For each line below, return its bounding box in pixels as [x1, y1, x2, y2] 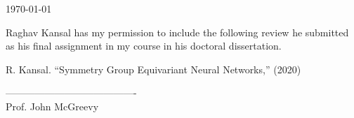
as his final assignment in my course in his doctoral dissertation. [6, 38, 282, 53]
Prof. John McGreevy [6, 98, 99, 113]
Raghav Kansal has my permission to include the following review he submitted [6, 24, 349, 39]
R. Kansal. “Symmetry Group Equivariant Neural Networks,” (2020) [6, 61, 301, 76]
